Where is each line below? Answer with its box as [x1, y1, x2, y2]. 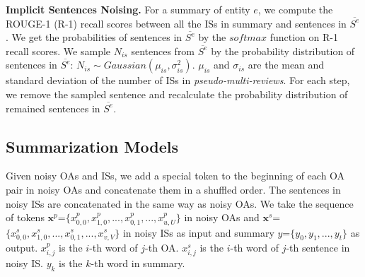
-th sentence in [286, 240, 350, 254]
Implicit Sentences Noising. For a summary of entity [6, 2, 250, 16]
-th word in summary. [91, 256, 185, 271]
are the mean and [248, 57, 325, 72]
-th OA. [145, 240, 179, 254]
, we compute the [257, 2, 333, 16]
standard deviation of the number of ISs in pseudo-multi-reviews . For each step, [6, 73, 350, 88]
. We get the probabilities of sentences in [6, 30, 182, 45]
